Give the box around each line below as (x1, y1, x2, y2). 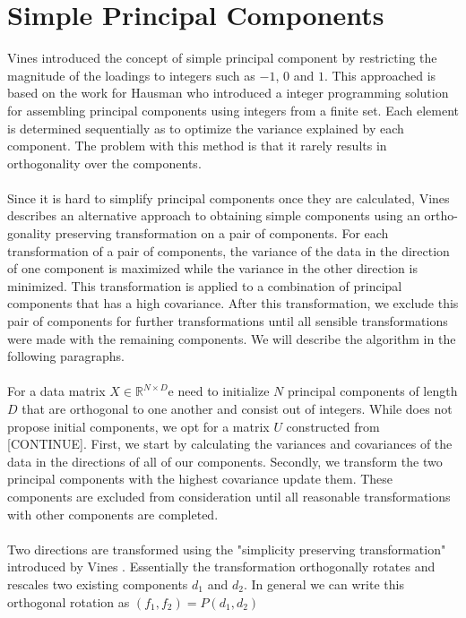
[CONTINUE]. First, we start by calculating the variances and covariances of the (7, 434, 453, 453)
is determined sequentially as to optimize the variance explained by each (7, 118, 404, 137)
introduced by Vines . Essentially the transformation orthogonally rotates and (7, 557, 436, 576)
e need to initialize (168, 382, 270, 400)
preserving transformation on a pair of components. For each (55, 224, 389, 243)
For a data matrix (7, 382, 106, 400)
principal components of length (287, 382, 458, 400)
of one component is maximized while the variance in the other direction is (7, 259, 418, 278)
